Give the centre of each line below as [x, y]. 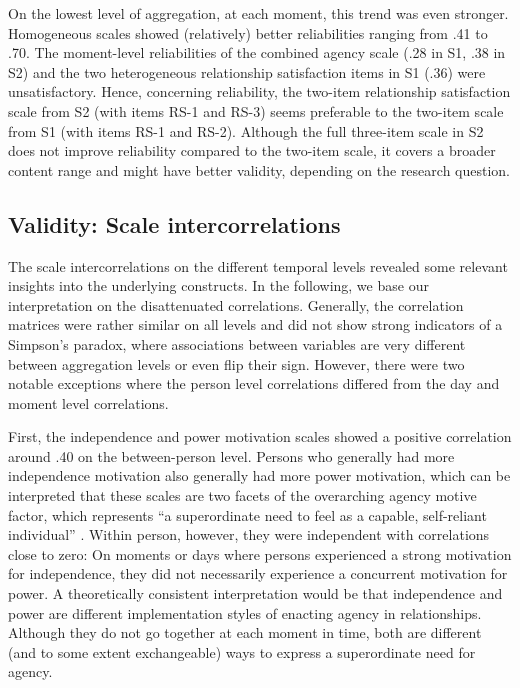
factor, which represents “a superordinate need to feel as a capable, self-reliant [247, 514]
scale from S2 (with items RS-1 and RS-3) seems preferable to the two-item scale [256, 110]
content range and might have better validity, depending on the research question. [259, 169]
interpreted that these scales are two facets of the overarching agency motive [242, 495]
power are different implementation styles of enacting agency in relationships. [245, 612]
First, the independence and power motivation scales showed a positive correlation [260, 436]
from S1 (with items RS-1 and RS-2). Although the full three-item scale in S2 [246, 130]
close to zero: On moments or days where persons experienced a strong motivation [260, 553]
